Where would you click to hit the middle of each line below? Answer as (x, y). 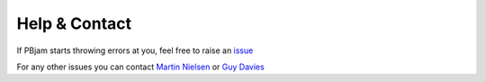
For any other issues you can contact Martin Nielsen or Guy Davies (140, 67)
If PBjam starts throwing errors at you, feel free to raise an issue (135, 50)
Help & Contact (74, 23)
